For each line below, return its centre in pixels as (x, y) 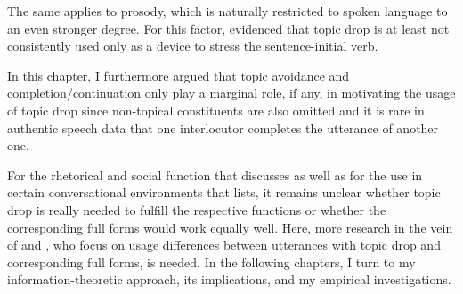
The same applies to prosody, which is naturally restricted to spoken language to (227, 11)
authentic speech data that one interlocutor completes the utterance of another (223, 127)
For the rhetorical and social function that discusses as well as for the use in (215, 175)
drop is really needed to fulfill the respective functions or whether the (197, 209)
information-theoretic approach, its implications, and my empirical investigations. (229, 279)
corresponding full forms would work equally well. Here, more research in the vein (230, 227)
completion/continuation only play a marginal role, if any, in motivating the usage (231, 93)
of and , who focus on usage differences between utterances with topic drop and (224, 245)
